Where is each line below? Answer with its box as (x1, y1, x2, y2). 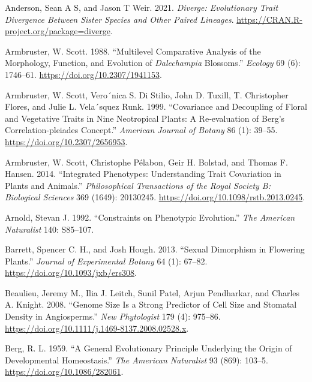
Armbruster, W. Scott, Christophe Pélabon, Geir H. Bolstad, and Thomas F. (5, 155, 288, 168)
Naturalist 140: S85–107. (5, 222, 94, 235)
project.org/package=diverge (5, 25, 110, 37)
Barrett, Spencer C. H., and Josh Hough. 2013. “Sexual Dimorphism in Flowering (5, 243, 305, 255)
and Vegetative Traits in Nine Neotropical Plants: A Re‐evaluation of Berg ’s (5, 112, 285, 124)
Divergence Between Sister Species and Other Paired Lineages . (5, 13, 234, 25)
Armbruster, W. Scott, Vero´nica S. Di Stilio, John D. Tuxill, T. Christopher (5, 88, 289, 101)
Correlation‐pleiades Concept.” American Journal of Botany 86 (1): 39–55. (5, 124, 278, 136)
